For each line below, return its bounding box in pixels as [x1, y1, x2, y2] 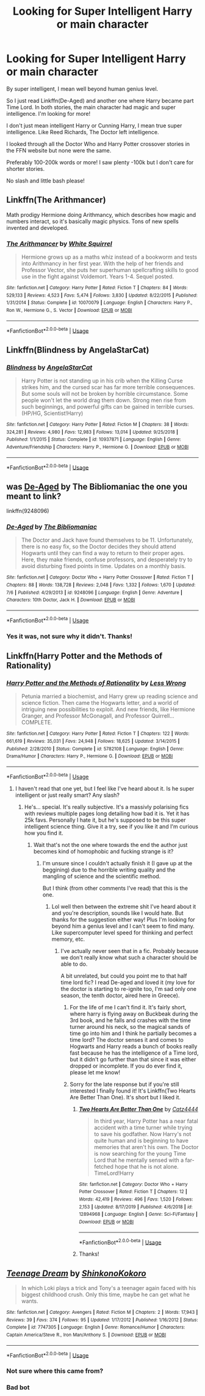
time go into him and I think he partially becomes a [70, 1030, 197, 1037]
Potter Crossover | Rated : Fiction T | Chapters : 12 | [79, 1189, 187, 1195]
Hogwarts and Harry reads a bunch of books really [70, 1042, 198, 1050]
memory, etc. [51, 935, 85, 943]
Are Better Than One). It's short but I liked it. [70, 1093, 181, 1101]
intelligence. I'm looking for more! [6, 110, 91, 117]
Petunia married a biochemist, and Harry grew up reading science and [21, 692, 198, 700]
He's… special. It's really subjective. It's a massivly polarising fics [24, 803, 189, 810]
